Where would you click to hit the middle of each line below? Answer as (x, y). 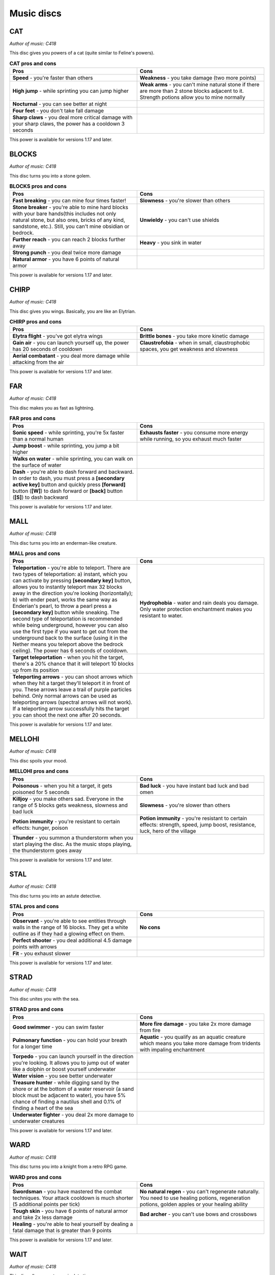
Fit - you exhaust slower (42, 953)
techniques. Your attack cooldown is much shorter (73, 1197)
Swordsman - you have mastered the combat (67, 1191)
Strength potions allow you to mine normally (193, 97)
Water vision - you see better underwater (63, 1076)
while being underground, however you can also (70, 625)
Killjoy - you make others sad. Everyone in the (68, 799)
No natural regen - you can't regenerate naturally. (200, 1191)
